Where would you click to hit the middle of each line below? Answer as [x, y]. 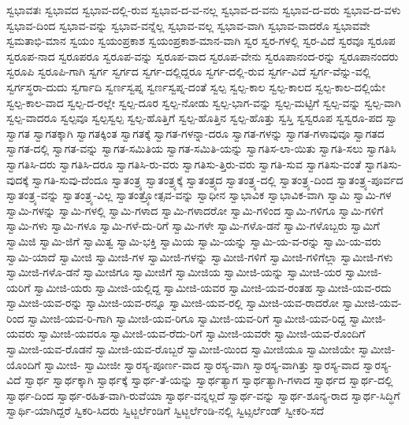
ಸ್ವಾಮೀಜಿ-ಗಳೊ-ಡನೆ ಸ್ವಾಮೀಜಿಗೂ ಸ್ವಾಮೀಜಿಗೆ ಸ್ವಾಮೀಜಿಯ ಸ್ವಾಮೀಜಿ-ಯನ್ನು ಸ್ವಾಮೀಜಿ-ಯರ [174, 272]
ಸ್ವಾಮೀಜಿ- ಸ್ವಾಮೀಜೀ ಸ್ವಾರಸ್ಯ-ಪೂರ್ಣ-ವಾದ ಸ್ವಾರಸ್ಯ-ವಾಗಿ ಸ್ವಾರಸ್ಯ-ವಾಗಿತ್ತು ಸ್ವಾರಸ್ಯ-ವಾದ [202, 364]
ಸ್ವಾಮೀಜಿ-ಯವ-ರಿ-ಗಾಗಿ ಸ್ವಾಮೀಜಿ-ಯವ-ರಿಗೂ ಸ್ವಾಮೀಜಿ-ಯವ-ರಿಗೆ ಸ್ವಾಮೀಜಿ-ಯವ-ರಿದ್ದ [187, 318]
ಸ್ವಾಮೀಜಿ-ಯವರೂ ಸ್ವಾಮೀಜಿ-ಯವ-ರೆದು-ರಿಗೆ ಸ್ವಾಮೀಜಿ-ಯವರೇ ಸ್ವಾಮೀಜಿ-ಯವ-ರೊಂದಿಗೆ [202, 333]
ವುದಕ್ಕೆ [18, 179]
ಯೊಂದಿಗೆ [24, 364]
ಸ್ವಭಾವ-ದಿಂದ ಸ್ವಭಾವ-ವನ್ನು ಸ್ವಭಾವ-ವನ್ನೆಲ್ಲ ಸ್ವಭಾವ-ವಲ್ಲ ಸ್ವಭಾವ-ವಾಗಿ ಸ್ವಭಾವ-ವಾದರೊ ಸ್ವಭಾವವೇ [188, 25]
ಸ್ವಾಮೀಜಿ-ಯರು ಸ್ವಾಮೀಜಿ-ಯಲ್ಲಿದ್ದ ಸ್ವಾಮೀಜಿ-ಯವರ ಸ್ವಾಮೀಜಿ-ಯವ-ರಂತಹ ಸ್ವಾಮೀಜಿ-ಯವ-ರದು [213, 287]
